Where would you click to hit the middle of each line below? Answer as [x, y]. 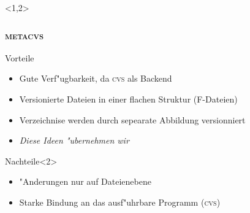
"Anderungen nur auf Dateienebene [85, 181]
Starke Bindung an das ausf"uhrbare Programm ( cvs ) [120, 202]
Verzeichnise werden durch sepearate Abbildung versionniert [132, 119]
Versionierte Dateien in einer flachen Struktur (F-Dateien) [128, 99]
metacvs [25, 35]
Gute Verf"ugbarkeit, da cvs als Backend [96, 78]
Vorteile [20, 57]
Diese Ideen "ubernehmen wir [74, 140]
